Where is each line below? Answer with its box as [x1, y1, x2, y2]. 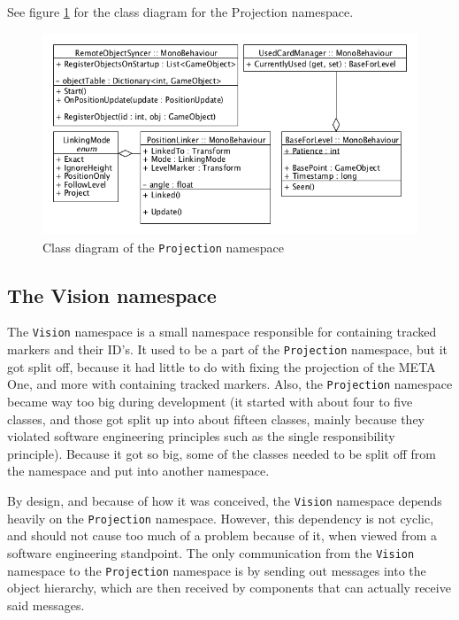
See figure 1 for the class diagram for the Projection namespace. [7, 3, 354, 20]
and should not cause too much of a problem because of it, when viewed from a [7, 526, 438, 545]
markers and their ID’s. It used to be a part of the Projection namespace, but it [7, 340, 448, 359]
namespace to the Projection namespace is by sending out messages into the [7, 561, 426, 579]
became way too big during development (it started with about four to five [7, 391, 413, 410]
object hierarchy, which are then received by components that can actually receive [7, 578, 451, 597]
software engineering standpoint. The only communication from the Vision [7, 543, 415, 562]
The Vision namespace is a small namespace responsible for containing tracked [7, 322, 437, 341]
